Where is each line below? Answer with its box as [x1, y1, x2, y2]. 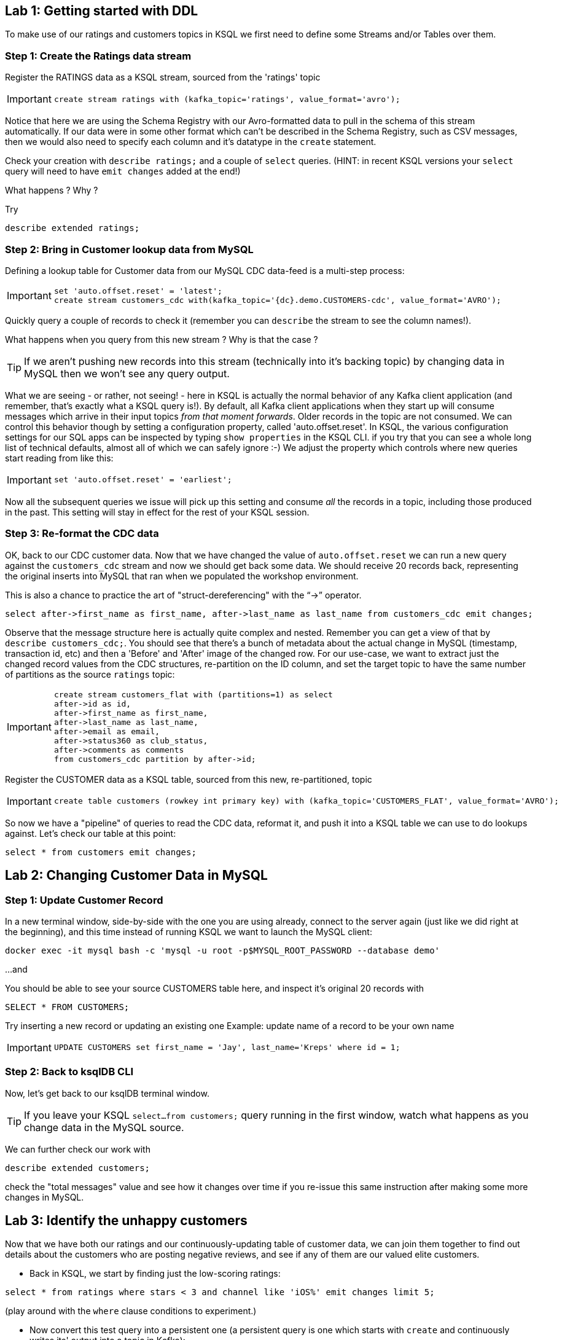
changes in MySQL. [5, 1191, 84, 1202]
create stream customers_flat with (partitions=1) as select [53, 689, 333, 699]
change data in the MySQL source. [24, 1121, 184, 1134]
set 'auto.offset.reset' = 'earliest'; [53, 475, 232, 485]
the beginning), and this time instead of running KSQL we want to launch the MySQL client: [5, 926, 372, 937]
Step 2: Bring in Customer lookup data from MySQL [5, 243, 254, 256]
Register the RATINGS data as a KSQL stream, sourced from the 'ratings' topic [5, 72, 321, 83]
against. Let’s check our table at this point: [5, 828, 176, 839]
